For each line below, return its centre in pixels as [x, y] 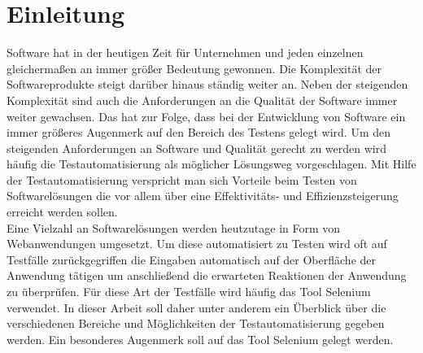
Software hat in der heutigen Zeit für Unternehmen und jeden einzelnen [185, 52]
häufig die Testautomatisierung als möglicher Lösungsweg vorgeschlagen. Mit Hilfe [211, 164]
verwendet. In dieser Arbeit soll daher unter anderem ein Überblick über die [196, 307]
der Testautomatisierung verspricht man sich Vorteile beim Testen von [182, 179]
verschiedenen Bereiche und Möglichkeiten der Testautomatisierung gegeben [196, 323]
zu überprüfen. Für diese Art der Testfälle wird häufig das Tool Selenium [189, 292]
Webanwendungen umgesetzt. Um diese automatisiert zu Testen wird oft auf [197, 244]
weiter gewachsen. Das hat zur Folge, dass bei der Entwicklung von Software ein [206, 116]
